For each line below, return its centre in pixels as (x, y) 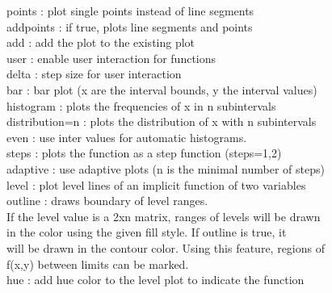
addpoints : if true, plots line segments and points (130, 26)
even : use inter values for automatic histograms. (127, 137)
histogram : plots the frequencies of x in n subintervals (141, 105)
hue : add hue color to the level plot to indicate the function (155, 280)
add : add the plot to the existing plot (101, 42)
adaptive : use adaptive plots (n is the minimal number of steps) (166, 168)
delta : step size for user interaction (94, 74)
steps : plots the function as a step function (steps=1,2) (144, 153)
